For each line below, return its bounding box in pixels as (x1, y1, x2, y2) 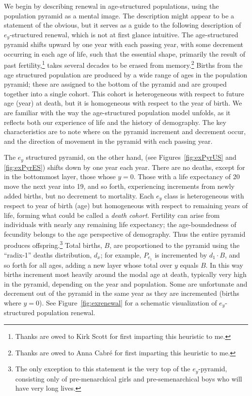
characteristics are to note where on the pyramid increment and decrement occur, (4, 126, 246, 137)
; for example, (100, 249, 142, 259)
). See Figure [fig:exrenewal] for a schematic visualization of (39, 297, 217, 307)
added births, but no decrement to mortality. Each (4, 190, 154, 200)
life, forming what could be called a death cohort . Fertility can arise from (4, 210, 220, 220)
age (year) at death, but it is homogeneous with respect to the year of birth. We (4, 98, 242, 108)
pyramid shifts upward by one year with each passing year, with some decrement (4, 39, 244, 49)
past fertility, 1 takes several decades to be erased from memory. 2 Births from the (4, 59, 243, 70)
